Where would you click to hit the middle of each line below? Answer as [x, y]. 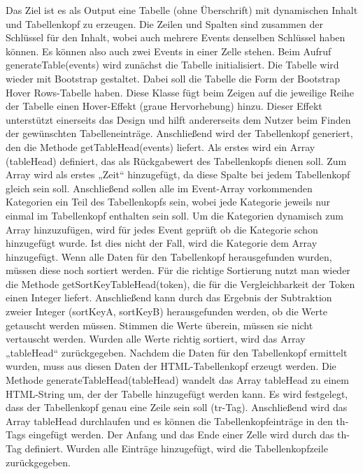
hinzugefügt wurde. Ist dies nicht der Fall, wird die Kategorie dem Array [162, 243]
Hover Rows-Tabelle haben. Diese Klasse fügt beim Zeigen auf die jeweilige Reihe [180, 92]
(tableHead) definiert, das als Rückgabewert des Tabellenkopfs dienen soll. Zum [176, 160]
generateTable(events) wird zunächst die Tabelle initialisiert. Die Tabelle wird [172, 65]
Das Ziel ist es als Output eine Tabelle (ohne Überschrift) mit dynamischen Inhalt [182, 10]
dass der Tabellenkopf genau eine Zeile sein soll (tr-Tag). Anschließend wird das [177, 407]
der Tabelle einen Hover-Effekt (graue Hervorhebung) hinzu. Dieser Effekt [164, 106]
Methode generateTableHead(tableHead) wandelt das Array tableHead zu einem [177, 380]
